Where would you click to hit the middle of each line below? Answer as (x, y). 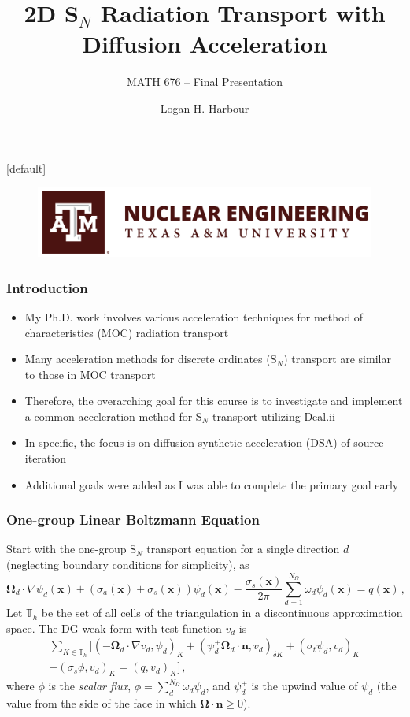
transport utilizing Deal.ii (273, 416)
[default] (26, 167)
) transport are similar (337, 359)
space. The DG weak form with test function (114, 628)
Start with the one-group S (71, 549)
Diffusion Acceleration (205, 44)
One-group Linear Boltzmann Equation (133, 520)
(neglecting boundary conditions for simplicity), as (128, 565)
